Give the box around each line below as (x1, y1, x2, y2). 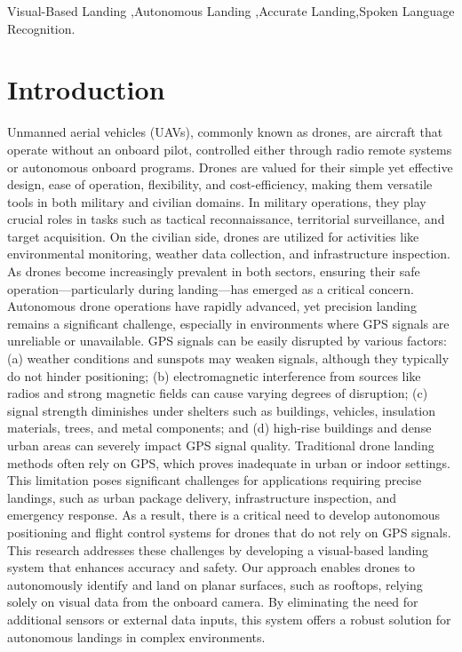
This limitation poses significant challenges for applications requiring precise (7, 471, 422, 489)
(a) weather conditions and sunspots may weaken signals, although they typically (7, 349, 450, 368)
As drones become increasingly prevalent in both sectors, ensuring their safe (7, 262, 420, 281)
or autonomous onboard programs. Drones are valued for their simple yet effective (7, 157, 453, 176)
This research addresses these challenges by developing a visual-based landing (7, 540, 429, 559)
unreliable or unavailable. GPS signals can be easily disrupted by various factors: (7, 331, 447, 350)
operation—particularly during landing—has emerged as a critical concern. (7, 279, 414, 298)
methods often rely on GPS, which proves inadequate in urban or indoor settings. (7, 453, 451, 472)
